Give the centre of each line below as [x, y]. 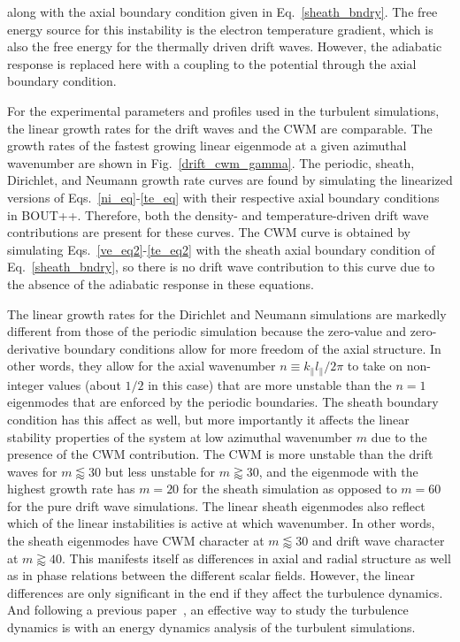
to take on [375, 366]
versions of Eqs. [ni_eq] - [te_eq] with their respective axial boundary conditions [223, 197]
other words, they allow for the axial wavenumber [142, 366]
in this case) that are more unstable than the [270, 384]
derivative [34, 348]
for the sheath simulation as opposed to [290, 489]
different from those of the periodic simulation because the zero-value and [207, 331]
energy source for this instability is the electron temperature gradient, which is [220, 29]
